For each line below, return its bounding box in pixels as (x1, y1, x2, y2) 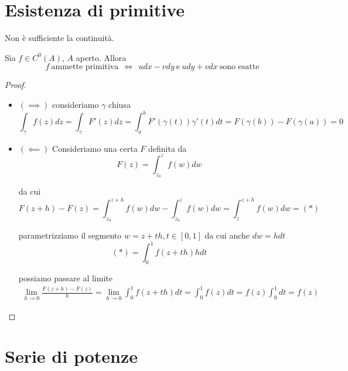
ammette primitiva (51, 63, 119, 72)
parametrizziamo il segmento (18, 229, 122, 241)
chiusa (108, 98, 131, 110)
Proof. (5, 79, 26, 91)
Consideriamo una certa (52, 142, 138, 154)
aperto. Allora (76, 51, 127, 63)
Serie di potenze (5, 344, 138, 368)
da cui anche (204, 229, 250, 241)
